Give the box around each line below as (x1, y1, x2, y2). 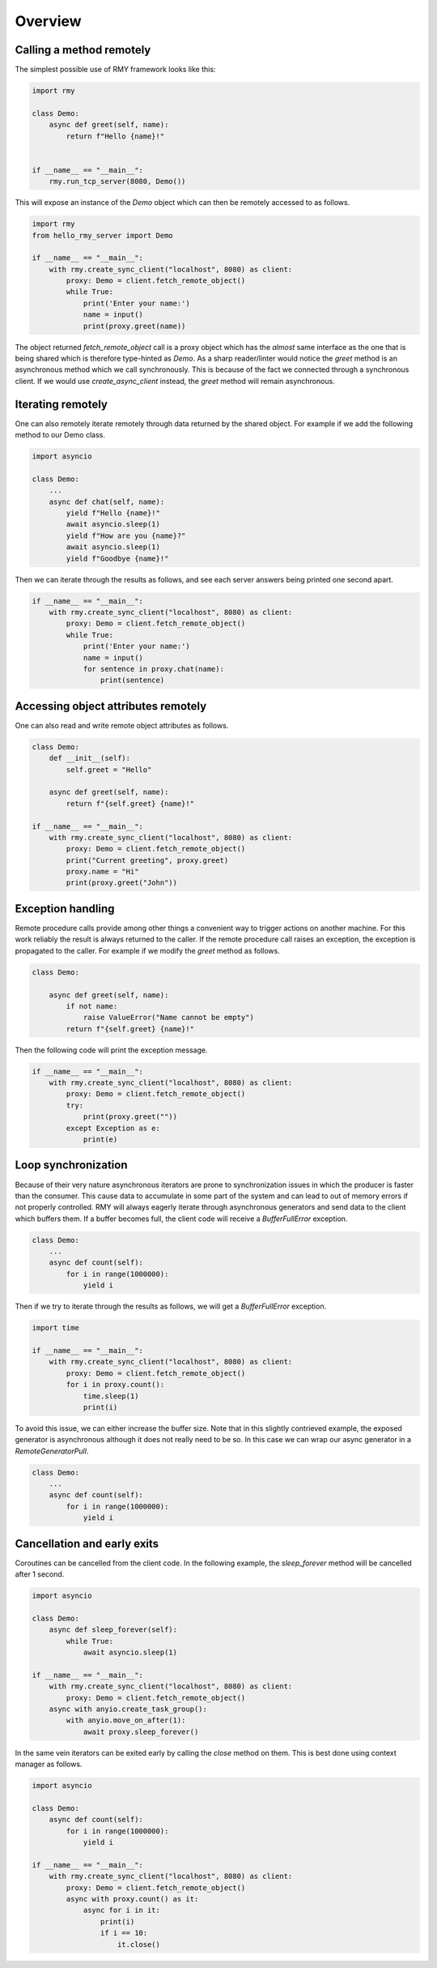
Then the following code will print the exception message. (15, 1045, 208, 1055)
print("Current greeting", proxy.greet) (66, 856, 229, 864)
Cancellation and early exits (15, 1536, 159, 1551)
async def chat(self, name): (49, 497, 165, 506)
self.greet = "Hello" (66, 765, 152, 774)
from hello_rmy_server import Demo (32, 231, 173, 240)
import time (32, 1323, 80, 1333)
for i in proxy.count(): (66, 1380, 165, 1390)
